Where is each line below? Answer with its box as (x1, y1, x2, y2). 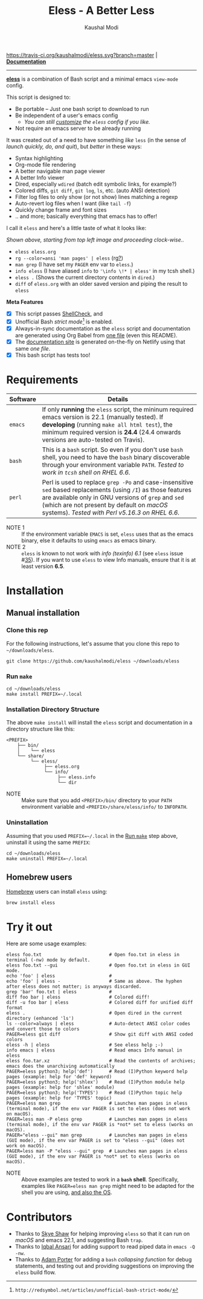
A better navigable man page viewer (14, 167, 106, 175)
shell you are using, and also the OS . (21, 1189, 112, 1196)
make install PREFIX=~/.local (6, 691, 83, 698)
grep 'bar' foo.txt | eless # (6, 989, 112, 995)
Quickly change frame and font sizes (14, 206, 107, 213)
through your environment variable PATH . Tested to (42, 461, 184, 469)
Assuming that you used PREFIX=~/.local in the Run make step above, (6, 832, 178, 839)
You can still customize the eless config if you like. (24, 118, 150, 125)
